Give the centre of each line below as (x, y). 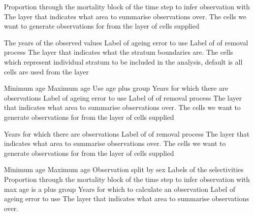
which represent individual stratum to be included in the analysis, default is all (123, 61)
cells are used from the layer (47, 71)
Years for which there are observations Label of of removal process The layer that (127, 133)
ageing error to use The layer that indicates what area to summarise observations (127, 198)
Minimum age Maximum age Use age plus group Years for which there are (116, 88)
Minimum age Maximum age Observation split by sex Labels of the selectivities (124, 169)
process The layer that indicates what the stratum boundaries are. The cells (119, 52)
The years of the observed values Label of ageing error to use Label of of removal (126, 42)
